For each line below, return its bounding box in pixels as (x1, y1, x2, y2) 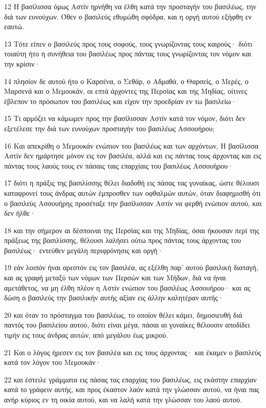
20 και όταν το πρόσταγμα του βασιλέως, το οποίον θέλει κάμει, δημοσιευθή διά (4, 309, 242, 320)
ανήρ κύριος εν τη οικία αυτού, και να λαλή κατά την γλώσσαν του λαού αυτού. (4, 394, 242, 404)
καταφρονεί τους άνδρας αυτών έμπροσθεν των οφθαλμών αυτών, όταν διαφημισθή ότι (4, 187, 261, 198)
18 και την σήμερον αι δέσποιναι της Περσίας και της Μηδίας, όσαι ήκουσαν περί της (4, 225, 259, 235)
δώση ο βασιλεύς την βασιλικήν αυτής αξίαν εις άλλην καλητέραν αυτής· (4, 292, 224, 303)
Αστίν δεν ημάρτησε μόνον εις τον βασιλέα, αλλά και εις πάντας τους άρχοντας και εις (4, 150, 261, 161)
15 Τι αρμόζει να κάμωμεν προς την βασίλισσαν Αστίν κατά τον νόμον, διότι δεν (4, 113, 246, 124)
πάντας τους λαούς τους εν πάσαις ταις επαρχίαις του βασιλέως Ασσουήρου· (4, 160, 234, 171)
